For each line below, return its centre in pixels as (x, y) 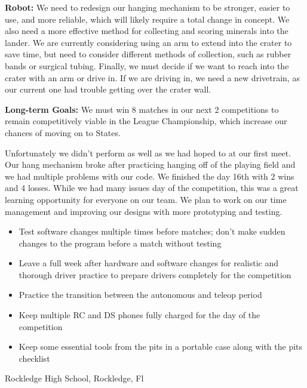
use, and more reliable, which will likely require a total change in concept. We (147, 19)
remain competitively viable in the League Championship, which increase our (146, 121)
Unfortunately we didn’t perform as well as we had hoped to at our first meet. (148, 153)
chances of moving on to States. (63, 132)
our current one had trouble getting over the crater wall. (108, 89)
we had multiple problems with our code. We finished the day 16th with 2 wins (150, 176)
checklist (34, 358)
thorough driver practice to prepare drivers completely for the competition (155, 274)
